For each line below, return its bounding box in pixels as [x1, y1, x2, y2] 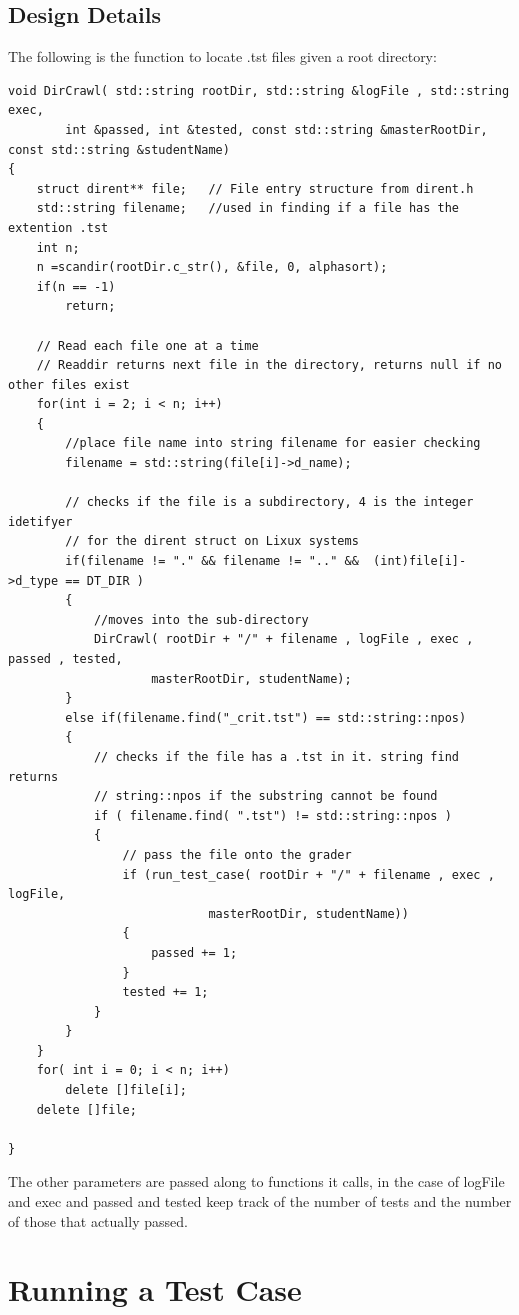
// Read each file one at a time [36, 338, 259, 353]
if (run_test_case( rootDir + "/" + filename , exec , [122, 867, 495, 882]
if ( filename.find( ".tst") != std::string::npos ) [93, 808, 452, 823]
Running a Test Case [8, 1269, 302, 1310]
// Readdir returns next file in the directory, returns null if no [36, 358, 502, 373]
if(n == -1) [36, 279, 116, 294]
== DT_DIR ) [65, 573, 145, 588]
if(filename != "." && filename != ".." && [65, 554, 359, 569]
